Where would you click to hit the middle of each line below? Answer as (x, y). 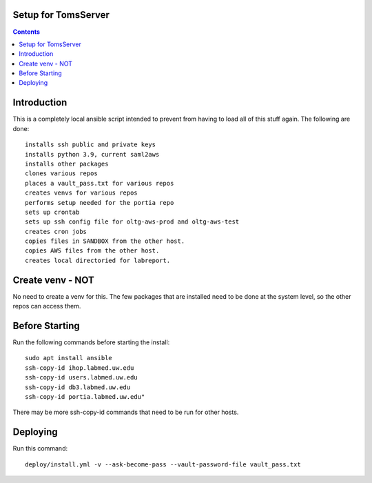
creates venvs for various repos (81, 193)
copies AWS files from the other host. (92, 251)
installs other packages (67, 164)
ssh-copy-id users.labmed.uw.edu (81, 377)
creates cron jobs (56, 231)
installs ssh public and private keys (91, 145)
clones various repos (61, 174)
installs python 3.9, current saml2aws (92, 154)
